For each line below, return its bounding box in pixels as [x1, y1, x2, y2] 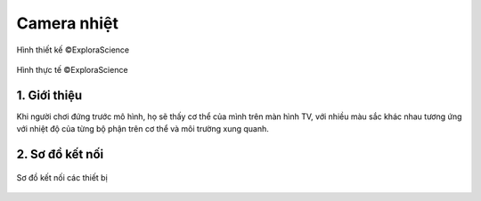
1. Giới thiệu [16, 87, 83, 102]
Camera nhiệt [16, 13, 119, 33]
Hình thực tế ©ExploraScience [16, 64, 128, 75]
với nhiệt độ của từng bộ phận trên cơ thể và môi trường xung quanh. [16, 124, 269, 134]
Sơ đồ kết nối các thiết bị [16, 172, 109, 182]
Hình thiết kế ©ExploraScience [16, 44, 129, 55]
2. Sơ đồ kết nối [16, 147, 104, 162]
